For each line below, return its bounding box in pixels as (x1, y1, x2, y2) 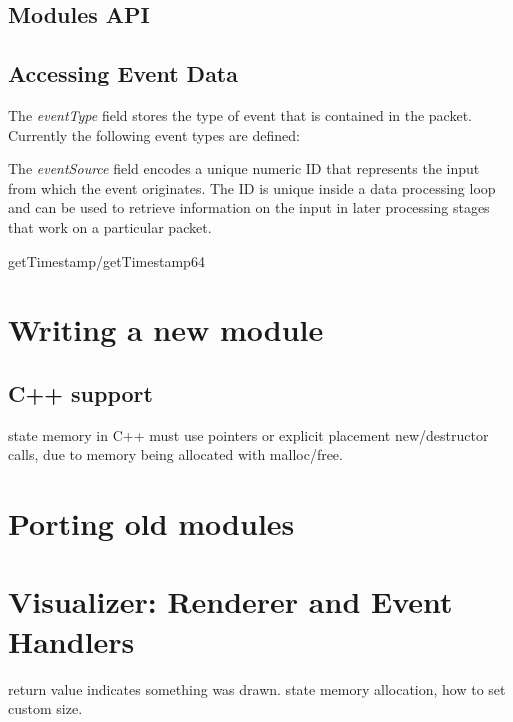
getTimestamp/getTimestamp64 (8, 250, 205, 271)
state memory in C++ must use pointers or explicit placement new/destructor (8, 424, 489, 445)
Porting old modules (8, 503, 295, 544)
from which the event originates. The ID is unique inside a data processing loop (8, 177, 496, 198)
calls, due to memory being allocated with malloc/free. (8, 444, 343, 465)
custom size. (8, 698, 83, 719)
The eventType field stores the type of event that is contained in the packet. (8, 104, 472, 125)
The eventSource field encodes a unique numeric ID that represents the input (8, 158, 480, 179)
